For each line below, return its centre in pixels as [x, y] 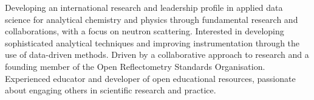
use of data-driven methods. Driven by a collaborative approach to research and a [157, 55]
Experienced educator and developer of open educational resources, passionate [150, 78]
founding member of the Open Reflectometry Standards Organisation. [135, 66]
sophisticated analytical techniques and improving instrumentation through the [152, 42]
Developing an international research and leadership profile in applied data [144, 7]
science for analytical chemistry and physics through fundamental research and [152, 19]
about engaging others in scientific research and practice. [111, 90]
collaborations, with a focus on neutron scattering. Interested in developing [145, 31]
